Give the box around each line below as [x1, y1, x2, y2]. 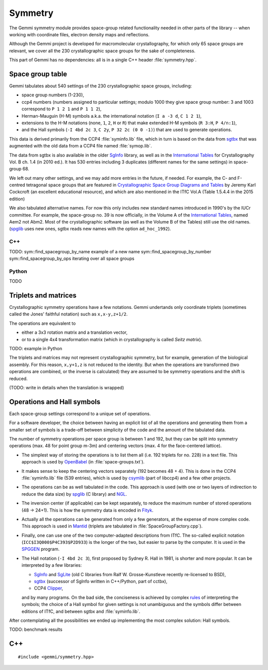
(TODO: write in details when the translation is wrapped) [9, 384, 124, 390]
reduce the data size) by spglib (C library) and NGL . [21, 491, 128, 497]
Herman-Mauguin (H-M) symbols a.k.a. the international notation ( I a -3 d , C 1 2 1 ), [21, 113, 202, 119]
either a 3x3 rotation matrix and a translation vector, [21, 329, 128, 335]
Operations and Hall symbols [9, 397, 101, 406]
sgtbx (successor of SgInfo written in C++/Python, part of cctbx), [34, 579, 168, 585]
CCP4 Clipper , [34, 585, 64, 591]
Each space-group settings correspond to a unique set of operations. [9, 410, 151, 417]
